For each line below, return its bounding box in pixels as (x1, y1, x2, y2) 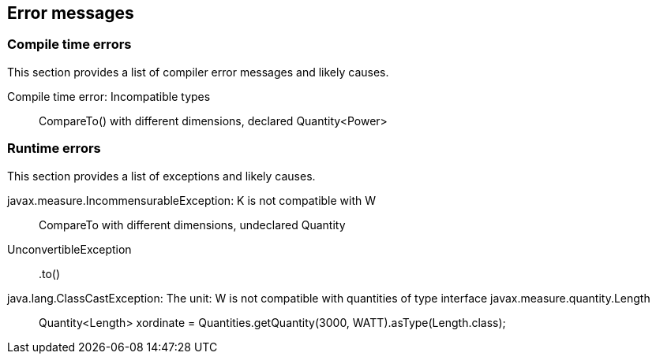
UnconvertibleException (7, 242, 132, 256)
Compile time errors (7, 36, 132, 53)
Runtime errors (7, 140, 101, 157)
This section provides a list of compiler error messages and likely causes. (7, 65, 389, 79)
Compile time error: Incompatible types (7, 89, 211, 103)
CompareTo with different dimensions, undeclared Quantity (39, 217, 346, 232)
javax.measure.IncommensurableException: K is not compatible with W (7, 193, 377, 207)
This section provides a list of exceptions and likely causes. (7, 169, 316, 183)
